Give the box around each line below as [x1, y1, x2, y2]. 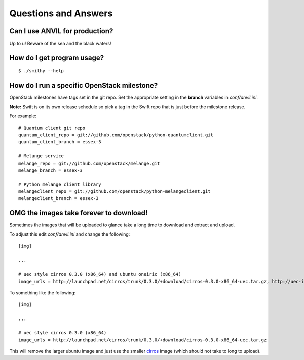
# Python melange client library [18, 181, 101, 187]
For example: [9, 113, 37, 119]
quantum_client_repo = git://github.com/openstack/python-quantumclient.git [18, 132, 214, 138]
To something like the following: [9, 290, 76, 296]
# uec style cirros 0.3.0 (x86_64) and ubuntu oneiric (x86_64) [18, 271, 182, 277]
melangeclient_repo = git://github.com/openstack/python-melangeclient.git [18, 189, 211, 194]
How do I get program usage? [9, 53, 104, 62]
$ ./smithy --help [18, 68, 64, 74]
